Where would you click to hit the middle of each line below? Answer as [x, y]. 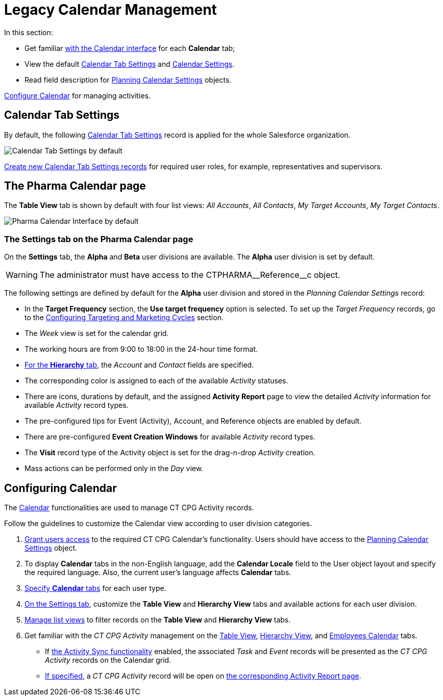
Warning [22, 275]
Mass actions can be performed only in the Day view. [114, 469]
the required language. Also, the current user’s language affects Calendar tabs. [158, 573]
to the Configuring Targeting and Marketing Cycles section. [124, 318]
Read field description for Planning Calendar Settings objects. [128, 80]
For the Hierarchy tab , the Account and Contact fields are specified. [139, 365]
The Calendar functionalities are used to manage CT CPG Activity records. [129, 508]
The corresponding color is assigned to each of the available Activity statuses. [156, 381]
